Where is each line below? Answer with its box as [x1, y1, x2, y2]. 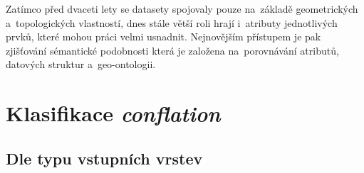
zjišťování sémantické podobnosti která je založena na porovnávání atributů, [6, 43, 339, 57]
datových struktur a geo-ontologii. [6, 57, 156, 72]
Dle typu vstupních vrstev [6, 147, 203, 169]
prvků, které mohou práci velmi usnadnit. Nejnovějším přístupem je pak [6, 29, 321, 44]
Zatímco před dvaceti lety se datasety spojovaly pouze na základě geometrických [6, 1, 358, 16]
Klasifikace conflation [6, 99, 221, 128]
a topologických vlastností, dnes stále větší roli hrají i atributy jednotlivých [6, 15, 338, 30]
